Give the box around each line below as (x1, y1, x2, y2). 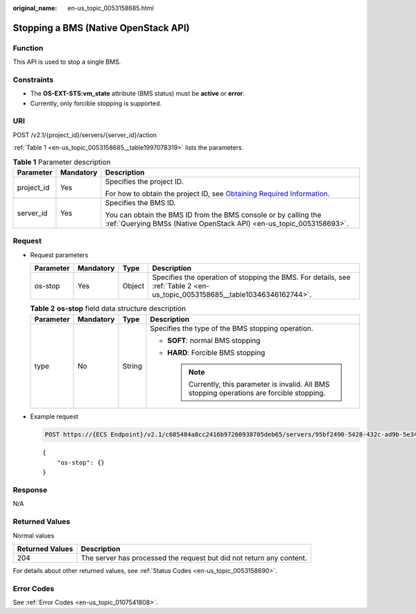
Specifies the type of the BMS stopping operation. (150, 323, 313, 333)
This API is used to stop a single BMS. (12, 58, 121, 66)
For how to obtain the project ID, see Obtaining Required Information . (105, 188, 330, 198)
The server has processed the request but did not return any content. (80, 553, 308, 563)
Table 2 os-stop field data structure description (30, 304, 187, 313)
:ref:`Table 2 (152, 281, 192, 291)
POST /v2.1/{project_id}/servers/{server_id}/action (12, 130, 157, 139)
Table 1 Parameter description (12, 157, 111, 166)
